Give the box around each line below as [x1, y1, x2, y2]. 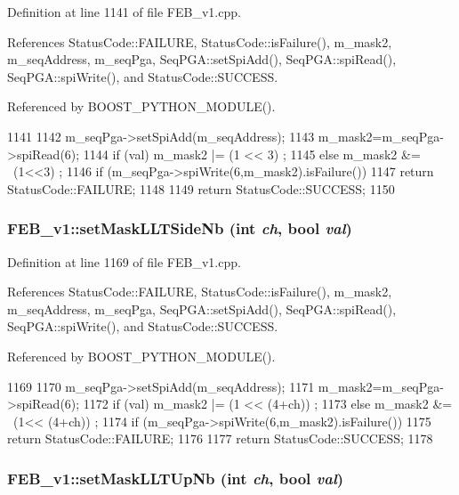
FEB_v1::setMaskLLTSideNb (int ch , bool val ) [7, 217, 352, 239]
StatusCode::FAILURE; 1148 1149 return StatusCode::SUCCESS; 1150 [7, 179, 395, 198]
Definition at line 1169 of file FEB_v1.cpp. [7, 252, 241, 271]
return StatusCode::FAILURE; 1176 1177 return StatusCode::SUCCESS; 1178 [7, 429, 433, 448]
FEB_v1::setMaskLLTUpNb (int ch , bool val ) [7, 467, 344, 489]
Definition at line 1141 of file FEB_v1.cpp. [7, 3, 241, 20]
